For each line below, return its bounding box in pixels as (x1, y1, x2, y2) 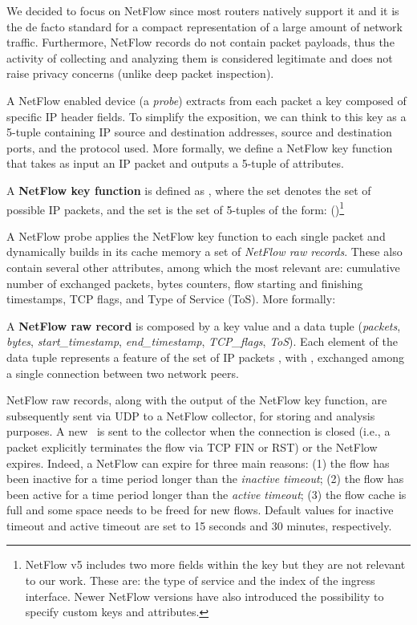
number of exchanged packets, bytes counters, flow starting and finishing (6, 274, 363, 291)
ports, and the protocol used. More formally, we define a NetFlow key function (6, 139, 393, 156)
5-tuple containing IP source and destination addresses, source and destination (6, 124, 392, 140)
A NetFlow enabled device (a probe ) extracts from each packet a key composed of (6, 91, 407, 108)
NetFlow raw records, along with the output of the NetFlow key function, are (6, 392, 387, 408)
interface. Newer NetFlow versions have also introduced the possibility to (25, 587, 384, 604)
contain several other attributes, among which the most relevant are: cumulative (6, 258, 400, 275)
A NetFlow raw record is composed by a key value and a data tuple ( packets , (6, 317, 401, 334)
